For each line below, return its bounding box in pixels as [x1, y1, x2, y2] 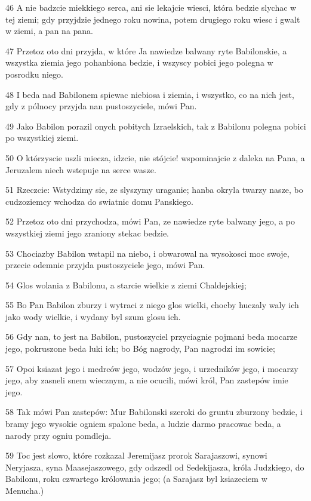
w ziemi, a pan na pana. [5, 24, 93, 37]
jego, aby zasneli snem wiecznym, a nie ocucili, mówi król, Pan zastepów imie [5, 374, 288, 386]
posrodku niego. [5, 67, 63, 80]
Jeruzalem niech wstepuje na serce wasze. [5, 163, 156, 176]
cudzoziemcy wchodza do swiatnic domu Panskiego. [5, 195, 193, 207]
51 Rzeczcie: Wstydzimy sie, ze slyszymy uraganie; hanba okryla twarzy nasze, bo [5, 183, 303, 196]
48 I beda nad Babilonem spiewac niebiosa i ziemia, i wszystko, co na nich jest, [5, 88, 294, 100]
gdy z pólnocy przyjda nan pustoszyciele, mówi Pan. [5, 100, 197, 112]
